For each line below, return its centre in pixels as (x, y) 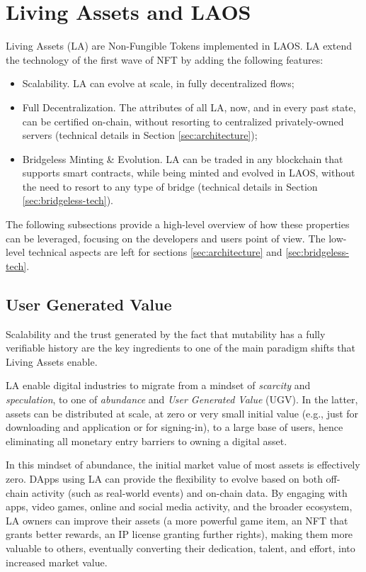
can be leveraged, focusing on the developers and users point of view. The (166, 238)
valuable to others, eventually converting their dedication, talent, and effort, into (181, 548)
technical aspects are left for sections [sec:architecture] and (155, 252)
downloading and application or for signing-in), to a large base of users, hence (175, 427)
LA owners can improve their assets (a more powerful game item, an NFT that (177, 520)
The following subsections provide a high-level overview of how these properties (178, 224)
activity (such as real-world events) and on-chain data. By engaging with (189, 492)
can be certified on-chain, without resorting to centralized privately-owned (183, 121)
